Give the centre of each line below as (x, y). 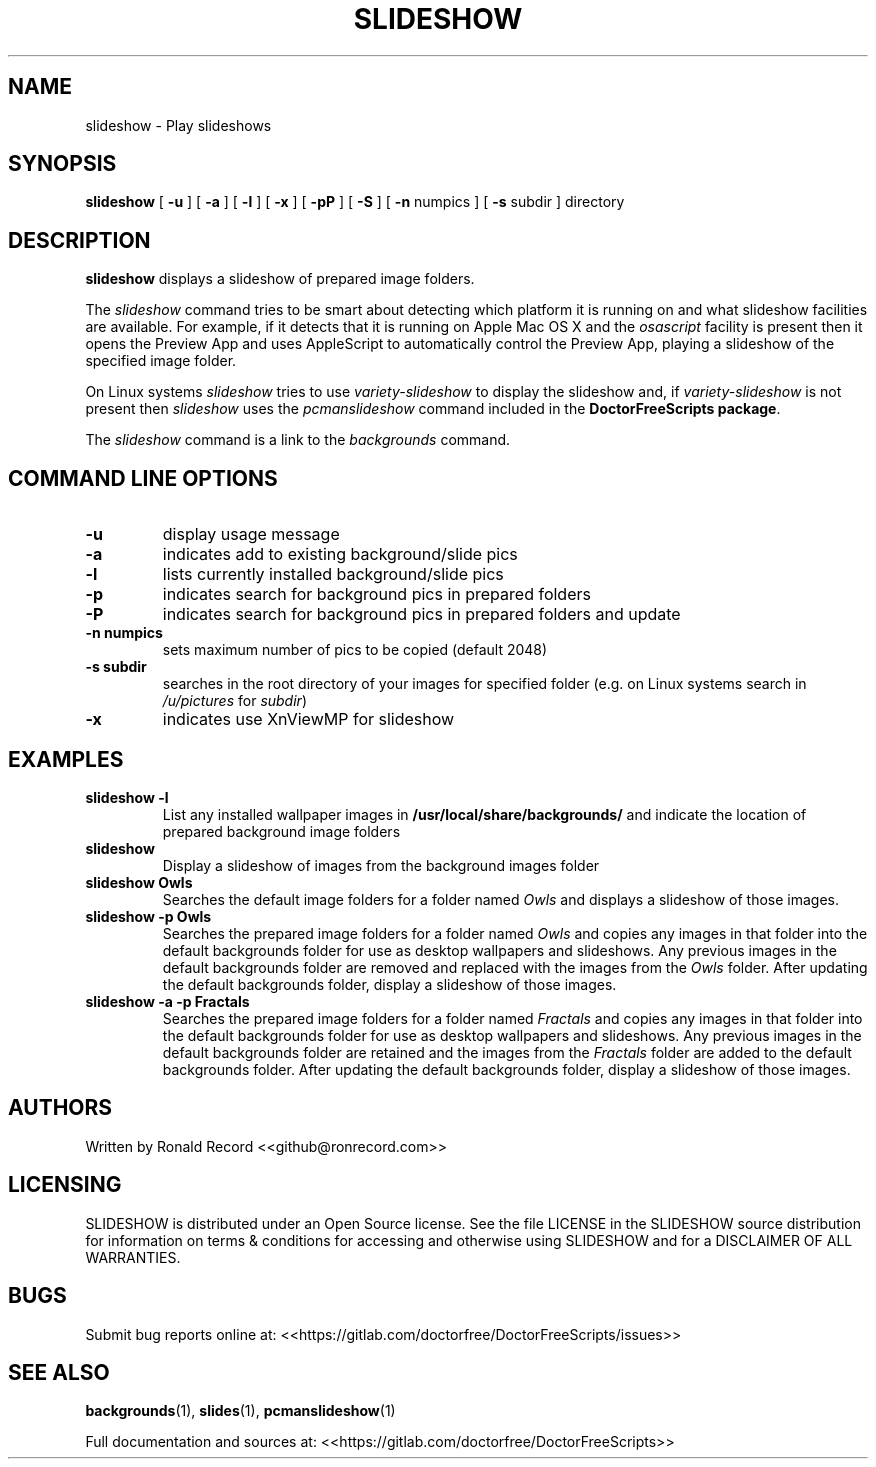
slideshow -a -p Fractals (167, 1001)
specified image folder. (161, 361)
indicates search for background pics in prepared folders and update (421, 614)
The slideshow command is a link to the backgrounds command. (298, 440)
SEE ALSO (59, 1372)
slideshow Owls (139, 882)
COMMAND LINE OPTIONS (143, 478)
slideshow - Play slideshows (178, 125)
